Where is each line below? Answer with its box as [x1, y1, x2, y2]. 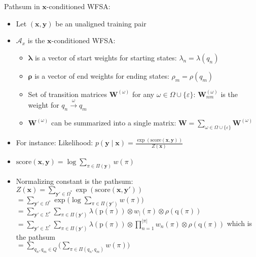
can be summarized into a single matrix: [51, 117, 176, 127]
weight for [28, 100, 59, 110]
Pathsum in [4, 1, 40, 11]
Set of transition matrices [28, 88, 107, 99]
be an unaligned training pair [55, 18, 147, 28]
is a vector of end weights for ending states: [34, 70, 169, 81]
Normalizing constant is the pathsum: [16, 176, 133, 186]
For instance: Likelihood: [16, 137, 93, 148]
